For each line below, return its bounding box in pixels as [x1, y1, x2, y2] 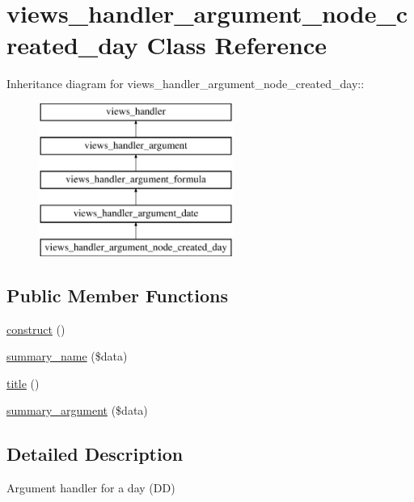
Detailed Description [6, 441, 184, 466]
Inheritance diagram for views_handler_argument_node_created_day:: [6, 75, 365, 92]
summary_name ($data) [6, 348, 128, 365]
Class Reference [146, 28, 327, 61]
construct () [6, 320, 65, 337]
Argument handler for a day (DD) [6, 479, 175, 496]
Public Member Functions [6, 282, 228, 307]
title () [6, 374, 40, 391]
